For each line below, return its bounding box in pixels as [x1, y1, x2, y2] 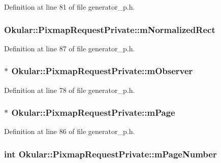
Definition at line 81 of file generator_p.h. [4, 2, 135, 12]
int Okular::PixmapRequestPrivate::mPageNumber [4, 147, 217, 160]
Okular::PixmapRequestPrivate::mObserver [11, 64, 193, 77]
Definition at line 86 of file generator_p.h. [4, 126, 135, 137]
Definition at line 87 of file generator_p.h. [4, 43, 135, 53]
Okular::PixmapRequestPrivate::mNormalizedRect [4, 23, 215, 36]
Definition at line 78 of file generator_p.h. [4, 84, 135, 95]
